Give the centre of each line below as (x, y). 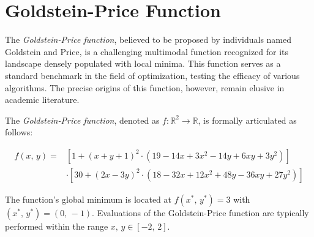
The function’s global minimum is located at (88, 199)
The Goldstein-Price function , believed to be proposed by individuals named (148, 39)
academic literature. (42, 100)
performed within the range (57, 226)
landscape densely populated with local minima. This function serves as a (143, 63)
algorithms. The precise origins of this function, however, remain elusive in (145, 87)
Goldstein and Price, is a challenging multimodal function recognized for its (147, 51)
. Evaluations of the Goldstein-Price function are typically (200, 212)
